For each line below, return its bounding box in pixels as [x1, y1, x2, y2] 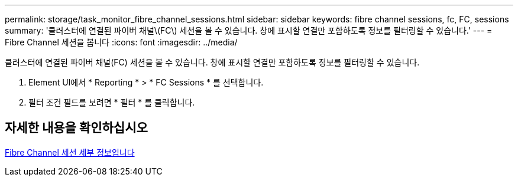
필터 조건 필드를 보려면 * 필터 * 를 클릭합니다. [28, 97, 195, 107]
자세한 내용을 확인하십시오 [5, 120, 148, 136]
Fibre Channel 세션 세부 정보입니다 [5, 147, 135, 157]
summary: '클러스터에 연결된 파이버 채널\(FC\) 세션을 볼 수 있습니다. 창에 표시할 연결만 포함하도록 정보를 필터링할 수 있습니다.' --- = [5, 25, 493, 35]
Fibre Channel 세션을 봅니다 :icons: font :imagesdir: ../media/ [5, 37, 238, 47]
